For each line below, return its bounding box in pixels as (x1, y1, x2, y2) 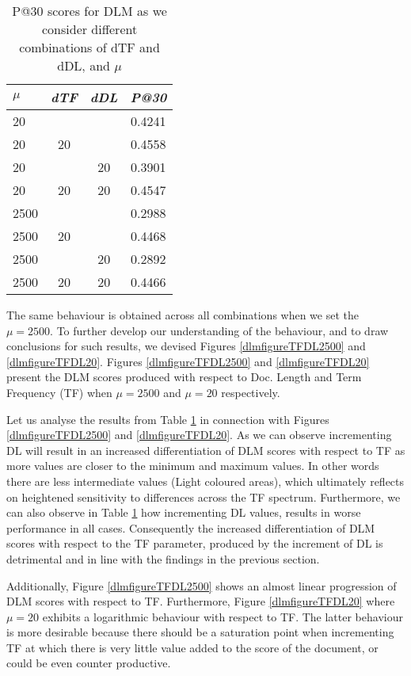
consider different (41, 20, 138, 38)
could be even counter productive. (6, 655, 171, 671)
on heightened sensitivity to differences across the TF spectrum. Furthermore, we (6, 488, 401, 505)
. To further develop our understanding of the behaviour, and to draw (50, 322, 389, 338)
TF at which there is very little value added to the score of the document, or (6, 639, 379, 655)
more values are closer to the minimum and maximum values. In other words (6, 457, 379, 474)
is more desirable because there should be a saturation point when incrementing (6, 624, 394, 640)
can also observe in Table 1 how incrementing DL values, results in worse (6, 504, 361, 521)
